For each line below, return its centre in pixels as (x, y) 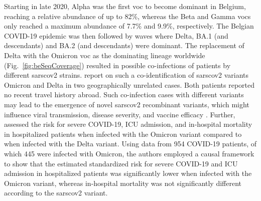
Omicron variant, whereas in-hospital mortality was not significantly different (123, 183)
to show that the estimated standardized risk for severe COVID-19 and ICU (121, 163)
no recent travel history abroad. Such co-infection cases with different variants (124, 94)
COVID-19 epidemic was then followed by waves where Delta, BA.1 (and (116, 35)
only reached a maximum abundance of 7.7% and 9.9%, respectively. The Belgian (129, 26)
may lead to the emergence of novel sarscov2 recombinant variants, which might (127, 104)
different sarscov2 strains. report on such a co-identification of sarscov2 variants (126, 75)
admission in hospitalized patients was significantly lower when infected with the (128, 173)
